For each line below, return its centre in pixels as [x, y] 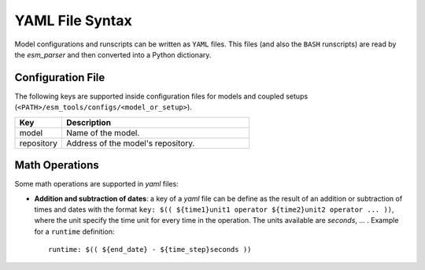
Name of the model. [103, 132]
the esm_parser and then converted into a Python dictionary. [113, 54]
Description [89, 122]
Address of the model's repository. [130, 143]
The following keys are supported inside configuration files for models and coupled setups [161, 96]
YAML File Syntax [74, 20]
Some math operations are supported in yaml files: [96, 184]
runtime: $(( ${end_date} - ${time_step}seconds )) [150, 250]
